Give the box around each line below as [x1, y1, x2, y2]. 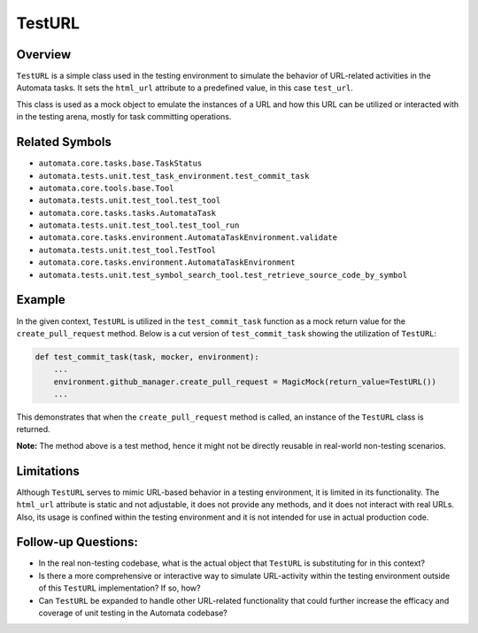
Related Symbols [16, 135, 112, 150]
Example [16, 292, 66, 307]
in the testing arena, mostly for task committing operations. [16, 112, 232, 122]
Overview [16, 47, 72, 62]
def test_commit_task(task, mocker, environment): [35, 351, 260, 362]
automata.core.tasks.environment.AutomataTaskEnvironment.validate [38, 233, 338, 243]
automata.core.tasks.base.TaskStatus [38, 158, 203, 168]
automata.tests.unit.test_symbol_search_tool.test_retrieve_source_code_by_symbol [38, 270, 407, 280]
